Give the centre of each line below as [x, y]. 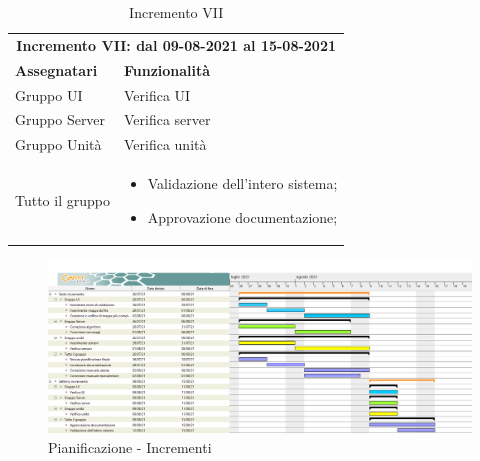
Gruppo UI [49, 94]
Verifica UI [157, 94]
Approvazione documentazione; [242, 216]
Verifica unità [165, 144]
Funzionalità [167, 69]
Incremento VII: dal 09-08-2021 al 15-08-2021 [176, 44]
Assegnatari [56, 69]
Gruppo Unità [58, 144]
